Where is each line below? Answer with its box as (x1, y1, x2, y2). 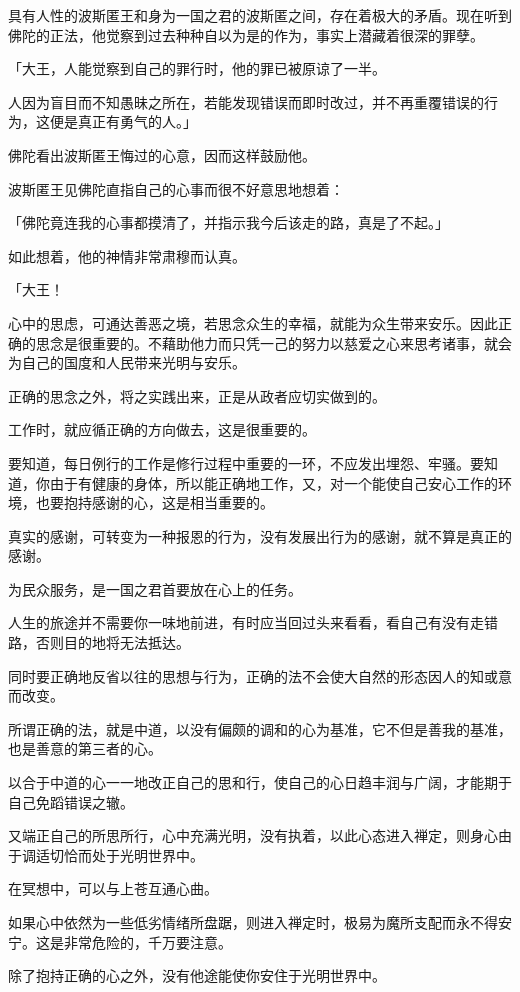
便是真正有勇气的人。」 (49, 111, 197, 132)
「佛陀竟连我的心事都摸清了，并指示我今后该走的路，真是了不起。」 (8, 212, 449, 233)
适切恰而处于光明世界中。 (35, 844, 204, 865)
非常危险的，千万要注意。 (63, 931, 232, 952)
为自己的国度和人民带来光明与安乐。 (8, 352, 246, 373)
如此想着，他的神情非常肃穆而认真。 (8, 245, 246, 266)
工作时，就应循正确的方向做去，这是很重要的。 (8, 419, 316, 440)
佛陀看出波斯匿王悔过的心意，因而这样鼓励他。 (8, 144, 316, 165)
